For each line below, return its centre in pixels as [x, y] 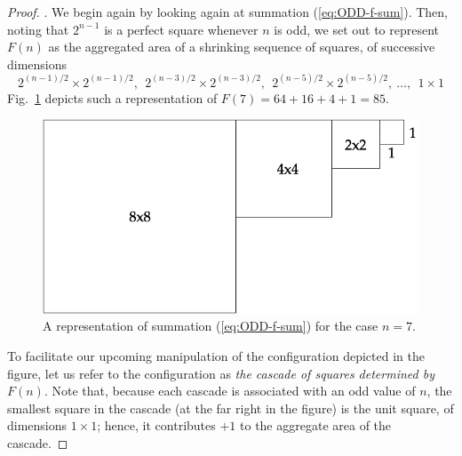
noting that [38, 29]
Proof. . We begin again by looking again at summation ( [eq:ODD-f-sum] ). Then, [227, 12]
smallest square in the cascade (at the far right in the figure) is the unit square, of [231, 408]
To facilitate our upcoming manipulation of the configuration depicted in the [216, 356]
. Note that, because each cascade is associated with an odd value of [230, 391]
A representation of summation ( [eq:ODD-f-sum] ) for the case [211, 326]
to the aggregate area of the [316, 425]
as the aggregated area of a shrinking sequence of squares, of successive [242, 47]
